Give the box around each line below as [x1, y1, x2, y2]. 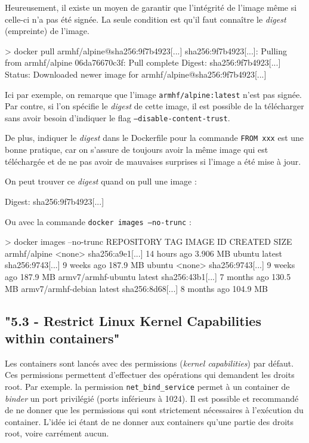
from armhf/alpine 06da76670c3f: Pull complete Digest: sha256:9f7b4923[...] [5, 56, 281, 69]
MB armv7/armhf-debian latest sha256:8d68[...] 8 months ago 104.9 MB [5, 282, 268, 294]
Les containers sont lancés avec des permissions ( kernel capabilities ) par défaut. [5, 356, 294, 369]
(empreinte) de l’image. [5, 24, 89, 37]
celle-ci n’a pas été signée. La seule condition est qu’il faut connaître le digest [5, 13, 286, 25]
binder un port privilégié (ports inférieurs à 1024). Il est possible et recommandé [5, 392, 299, 404]
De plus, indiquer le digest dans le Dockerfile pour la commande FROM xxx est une [5, 131, 304, 144]
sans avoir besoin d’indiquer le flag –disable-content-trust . [5, 111, 230, 124]
